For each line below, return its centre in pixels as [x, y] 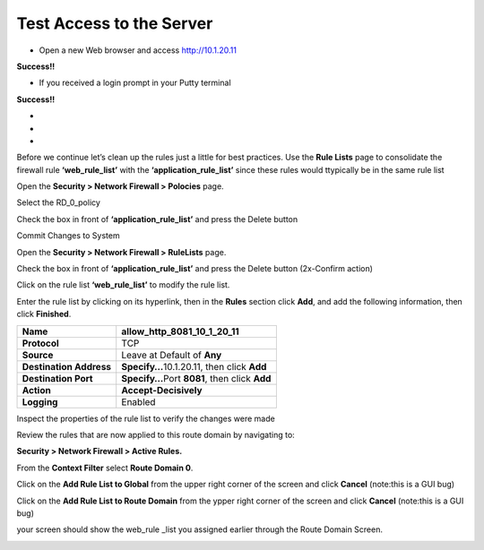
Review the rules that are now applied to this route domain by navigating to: [156, 434]
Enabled [138, 401]
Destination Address [67, 366]
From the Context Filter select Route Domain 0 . [105, 468]
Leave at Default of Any [172, 355]
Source [38, 355]
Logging [40, 401]
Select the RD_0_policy [58, 202]
